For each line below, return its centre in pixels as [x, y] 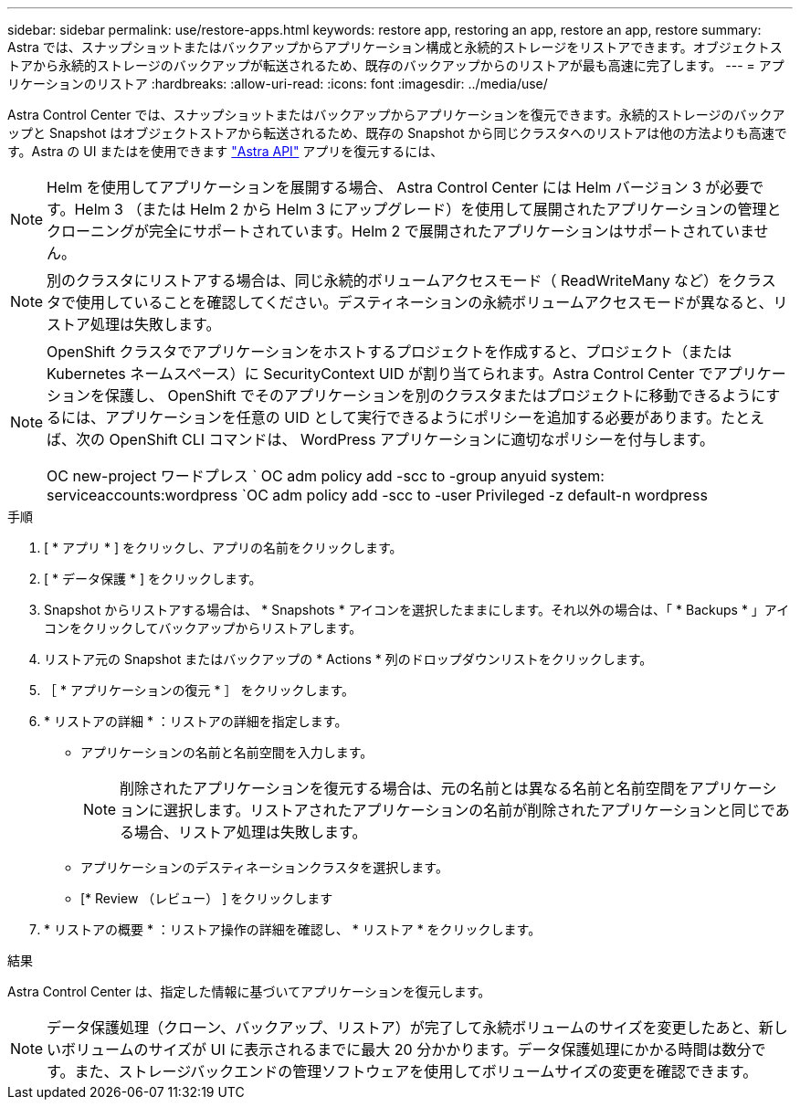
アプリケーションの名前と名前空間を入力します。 [227, 752]
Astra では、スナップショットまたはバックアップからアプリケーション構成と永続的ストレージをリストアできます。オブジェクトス [395, 47]
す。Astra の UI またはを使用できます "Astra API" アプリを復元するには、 [226, 151]
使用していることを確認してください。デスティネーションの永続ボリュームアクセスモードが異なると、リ [432, 302]
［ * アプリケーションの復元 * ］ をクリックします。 [200, 690]
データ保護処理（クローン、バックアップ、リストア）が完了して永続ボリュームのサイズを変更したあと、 [403, 1028]
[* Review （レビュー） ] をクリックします [207, 898]
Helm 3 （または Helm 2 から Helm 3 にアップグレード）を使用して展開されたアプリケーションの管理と [428, 209]
